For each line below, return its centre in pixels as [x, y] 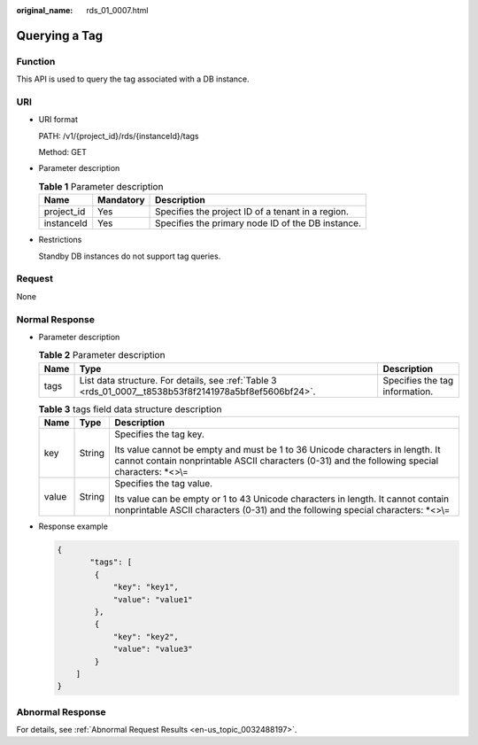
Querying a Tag [60, 35]
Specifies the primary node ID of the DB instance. [258, 223]
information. [408, 392]
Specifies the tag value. [163, 484]
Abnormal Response [61, 711]
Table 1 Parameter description [101, 187]
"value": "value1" [153, 599]
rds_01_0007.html [117, 10]
